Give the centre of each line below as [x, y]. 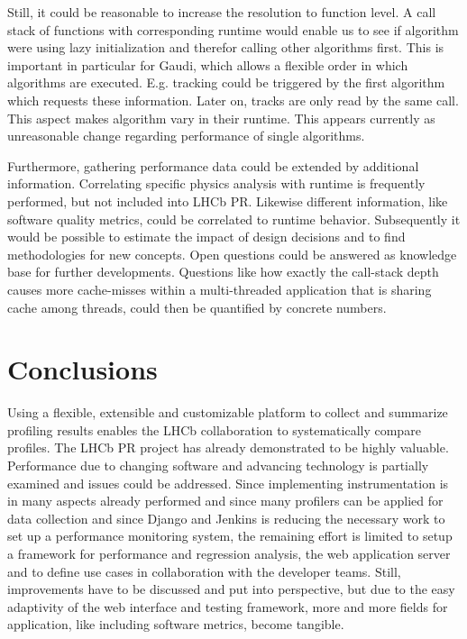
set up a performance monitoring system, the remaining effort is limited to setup [230, 536]
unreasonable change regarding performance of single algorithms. [186, 136]
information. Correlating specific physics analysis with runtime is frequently [216, 183]
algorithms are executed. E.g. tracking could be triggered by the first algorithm [226, 82]
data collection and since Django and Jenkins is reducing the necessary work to [226, 518]
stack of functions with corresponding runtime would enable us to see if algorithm [233, 29]
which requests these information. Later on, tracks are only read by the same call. [233, 100]
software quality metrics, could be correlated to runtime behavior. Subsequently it [234, 219]
